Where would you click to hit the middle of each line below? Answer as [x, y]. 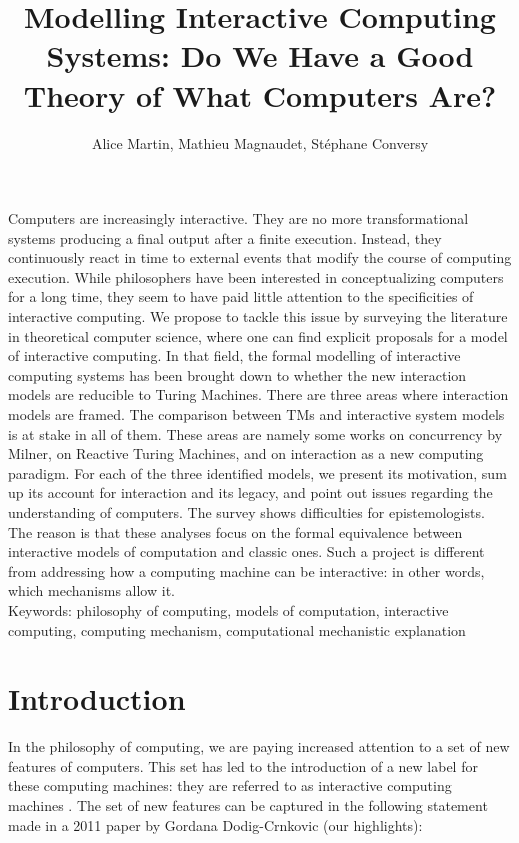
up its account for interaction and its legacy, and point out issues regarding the [250, 492]
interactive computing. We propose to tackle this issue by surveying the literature [258, 316]
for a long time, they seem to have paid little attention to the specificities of [241, 296]
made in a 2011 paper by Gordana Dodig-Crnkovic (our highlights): [215, 824]
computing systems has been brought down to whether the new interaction [237, 374]
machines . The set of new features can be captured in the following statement [248, 805]
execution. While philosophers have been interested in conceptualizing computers [256, 276]
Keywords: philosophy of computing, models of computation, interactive [228, 609]
